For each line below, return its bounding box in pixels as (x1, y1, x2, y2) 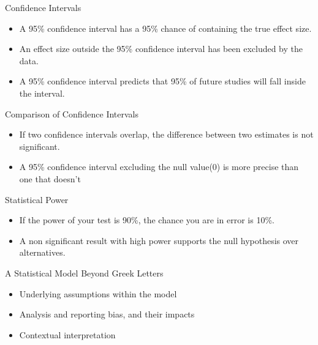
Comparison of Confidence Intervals (5, 107, 139, 120)
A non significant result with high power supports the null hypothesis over (19, 234, 299, 247)
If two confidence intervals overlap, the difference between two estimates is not (19, 128, 314, 141)
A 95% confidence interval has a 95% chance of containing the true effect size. (19, 21, 312, 34)
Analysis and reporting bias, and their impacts (19, 308, 195, 321)
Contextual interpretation (19, 328, 116, 341)
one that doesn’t (19, 172, 81, 185)
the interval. (19, 86, 65, 99)
